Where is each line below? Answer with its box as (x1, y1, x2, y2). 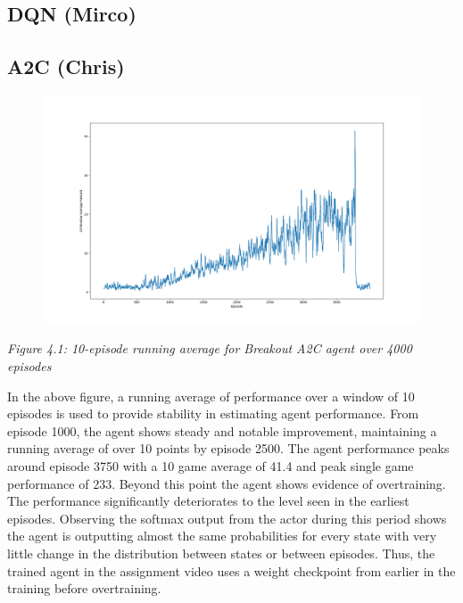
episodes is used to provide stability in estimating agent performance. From (7, 404, 419, 423)
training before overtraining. (7, 579, 161, 598)
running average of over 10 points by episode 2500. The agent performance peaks (7, 439, 450, 458)
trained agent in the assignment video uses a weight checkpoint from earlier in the (7, 561, 456, 580)
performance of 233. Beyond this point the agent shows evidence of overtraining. (7, 474, 446, 492)
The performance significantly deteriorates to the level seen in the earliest (7, 491, 409, 510)
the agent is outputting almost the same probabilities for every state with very (7, 526, 437, 545)
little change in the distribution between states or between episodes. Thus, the (7, 544, 435, 562)
